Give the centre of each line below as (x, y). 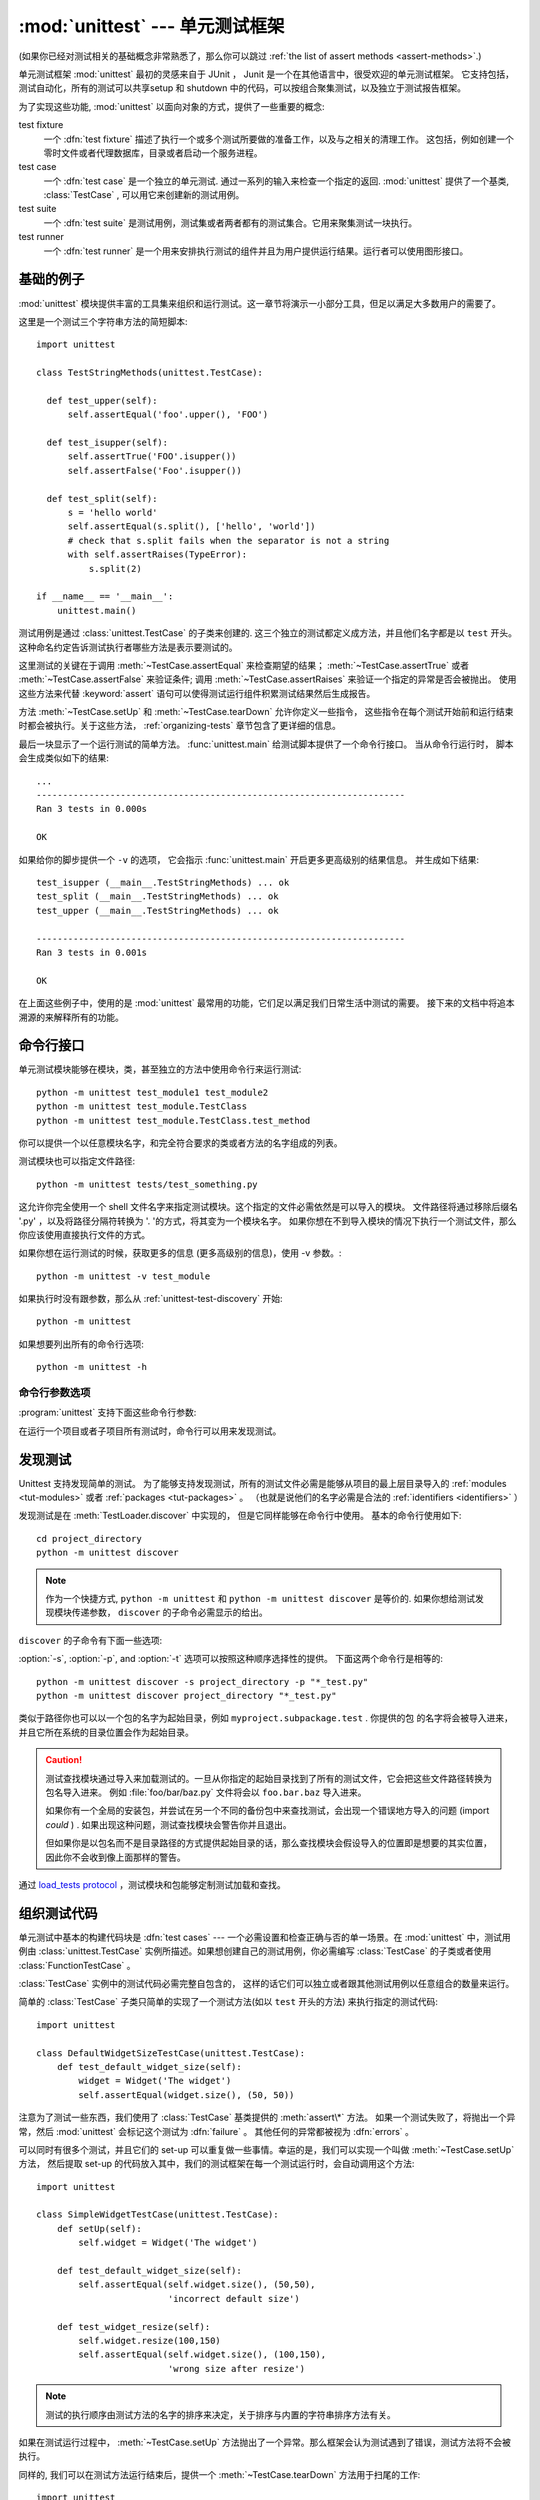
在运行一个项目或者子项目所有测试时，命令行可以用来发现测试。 (150, 1431)
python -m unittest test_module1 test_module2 (152, 1092)
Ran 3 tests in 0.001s (92, 952)
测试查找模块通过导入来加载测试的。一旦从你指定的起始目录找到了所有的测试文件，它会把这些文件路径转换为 (268, 1778)
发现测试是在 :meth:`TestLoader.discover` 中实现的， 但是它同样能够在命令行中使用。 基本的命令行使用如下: (240, 1516)
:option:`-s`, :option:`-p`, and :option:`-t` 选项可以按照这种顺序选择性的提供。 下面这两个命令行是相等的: (231, 1659)
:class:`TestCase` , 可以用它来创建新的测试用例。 (144, 195)
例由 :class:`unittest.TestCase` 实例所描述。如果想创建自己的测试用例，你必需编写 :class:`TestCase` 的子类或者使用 (255, 1951)
